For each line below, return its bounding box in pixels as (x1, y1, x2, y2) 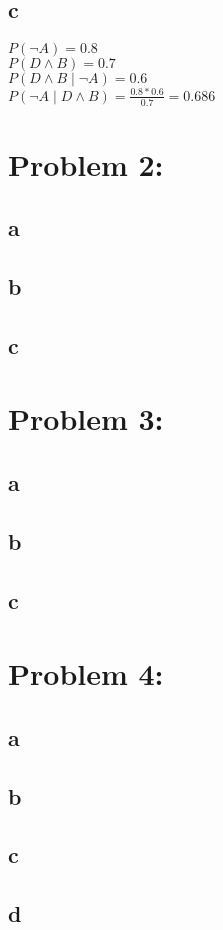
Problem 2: (8, 143, 164, 184)
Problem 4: (8, 653, 164, 694)
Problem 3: (8, 398, 164, 439)
